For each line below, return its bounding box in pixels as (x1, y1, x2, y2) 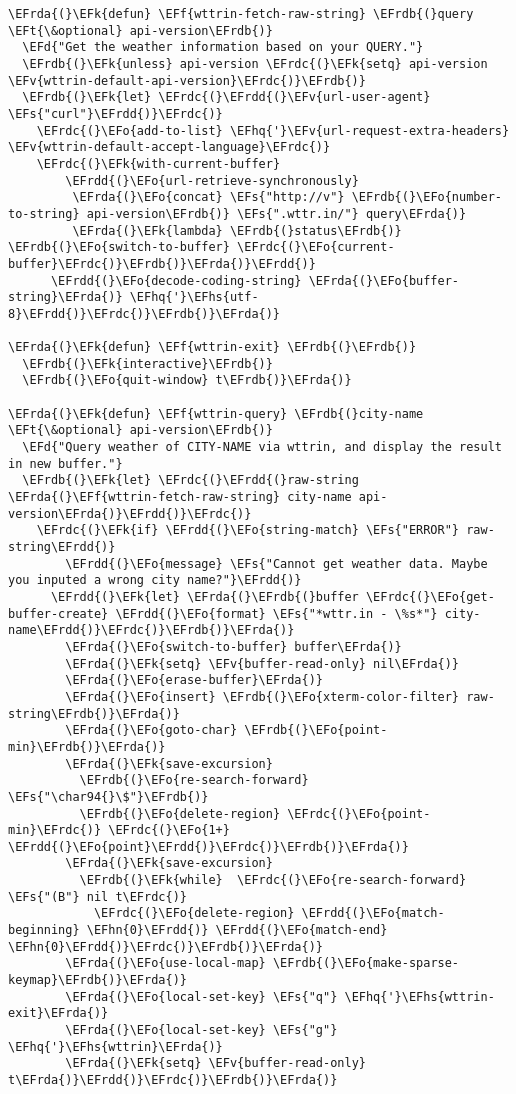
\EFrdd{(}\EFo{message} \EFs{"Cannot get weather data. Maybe (65, 556, 488, 571)
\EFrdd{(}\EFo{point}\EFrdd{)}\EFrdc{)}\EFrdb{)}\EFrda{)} (8, 839, 409, 854)
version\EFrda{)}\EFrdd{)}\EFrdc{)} (8, 506, 252, 521)
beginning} (8, 923, 80, 938)
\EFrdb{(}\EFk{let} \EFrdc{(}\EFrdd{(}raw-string (22, 473, 359, 488)
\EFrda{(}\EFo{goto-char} (65, 723, 238, 738)
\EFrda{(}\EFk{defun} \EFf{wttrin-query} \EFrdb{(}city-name (8, 406, 424, 421)
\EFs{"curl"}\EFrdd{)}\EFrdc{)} (8, 106, 223, 121)
